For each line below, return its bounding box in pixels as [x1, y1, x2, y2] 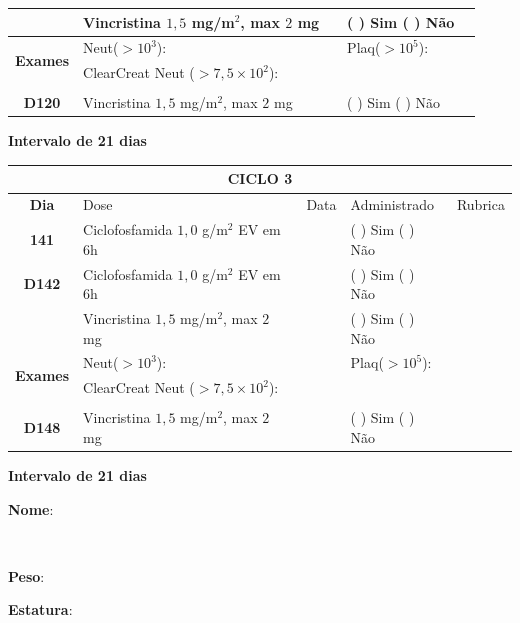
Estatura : [8, 599, 73, 620]
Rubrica [456, 194, 505, 215]
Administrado [350, 194, 434, 215]
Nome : [8, 498, 54, 519]
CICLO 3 [227, 168, 293, 189]
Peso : [8, 565, 45, 586]
